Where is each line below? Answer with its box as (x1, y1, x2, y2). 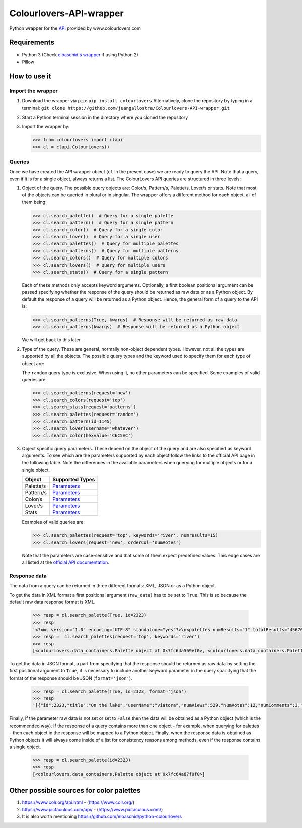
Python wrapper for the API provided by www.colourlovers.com (9, 25, 141, 31)
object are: (22, 360, 45, 366)
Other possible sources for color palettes (9, 786, 141, 795)
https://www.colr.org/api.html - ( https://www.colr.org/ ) (22, 799, 135, 805)
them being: (22, 199, 47, 205)
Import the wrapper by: (22, 124, 70, 130)
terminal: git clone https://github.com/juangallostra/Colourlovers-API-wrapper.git (22, 105, 230, 111)
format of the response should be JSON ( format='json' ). (9, 675, 132, 681)
